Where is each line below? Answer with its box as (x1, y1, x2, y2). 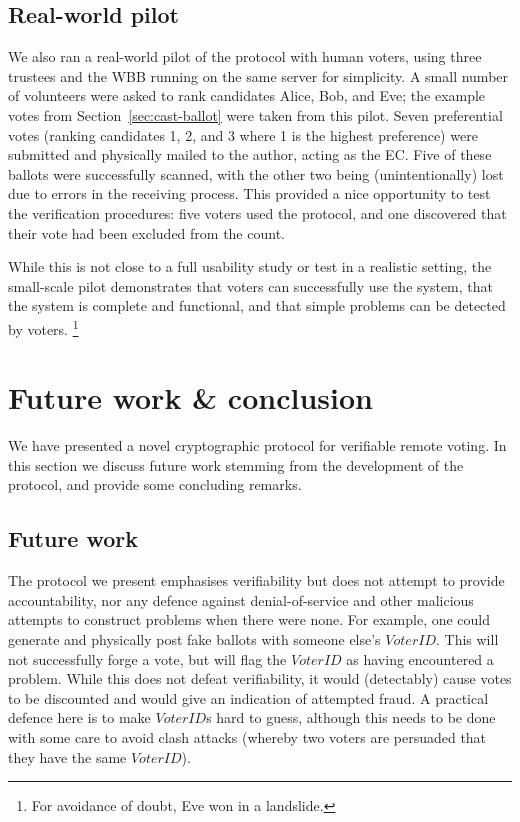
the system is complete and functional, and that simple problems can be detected (8, 295, 506, 316)
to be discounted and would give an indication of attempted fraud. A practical (8, 687, 489, 708)
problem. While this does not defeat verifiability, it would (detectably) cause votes (8, 668, 512, 689)
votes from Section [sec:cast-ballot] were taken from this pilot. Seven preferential (8, 104, 503, 125)
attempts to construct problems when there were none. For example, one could (8, 609, 491, 630)
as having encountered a (346, 648, 494, 669)
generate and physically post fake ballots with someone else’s (8, 629, 381, 650)
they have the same (8, 746, 127, 767)
